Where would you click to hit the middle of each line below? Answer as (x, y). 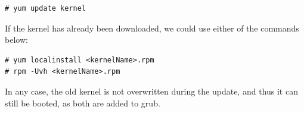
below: (16, 40)
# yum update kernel (46, 8)
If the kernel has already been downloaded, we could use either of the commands (152, 28)
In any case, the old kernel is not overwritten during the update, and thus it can (151, 91)
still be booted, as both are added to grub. (83, 103)
